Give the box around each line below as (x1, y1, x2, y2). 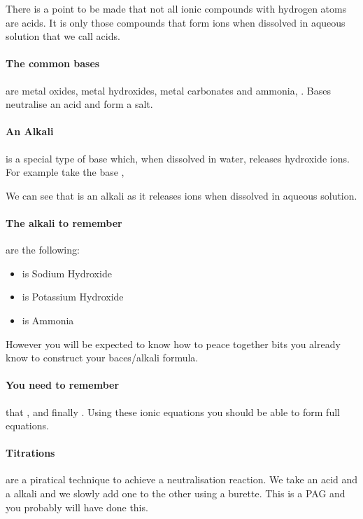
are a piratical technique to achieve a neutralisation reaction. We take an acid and (6, 472, 358, 487)
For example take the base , (6, 165, 124, 179)
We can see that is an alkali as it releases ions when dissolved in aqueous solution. (6, 188, 357, 202)
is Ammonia (22, 312, 74, 327)
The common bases (6, 56, 100, 71)
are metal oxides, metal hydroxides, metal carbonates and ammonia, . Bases (6, 83, 331, 97)
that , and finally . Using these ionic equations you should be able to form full (6, 404, 340, 419)
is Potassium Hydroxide (22, 289, 124, 304)
